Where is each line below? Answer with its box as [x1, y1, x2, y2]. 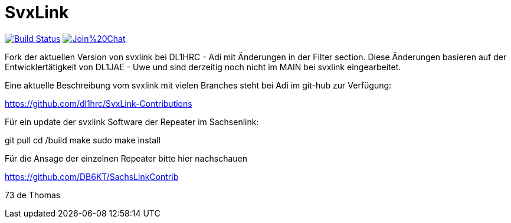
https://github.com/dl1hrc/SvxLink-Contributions [5, 98, 192, 109]
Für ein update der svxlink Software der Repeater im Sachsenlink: [5, 116, 259, 127]
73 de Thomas [5, 189, 61, 200]
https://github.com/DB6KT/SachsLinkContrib [5, 171, 179, 182]
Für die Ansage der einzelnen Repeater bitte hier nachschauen [5, 153, 247, 163]
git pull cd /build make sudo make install [5, 135, 160, 145]
